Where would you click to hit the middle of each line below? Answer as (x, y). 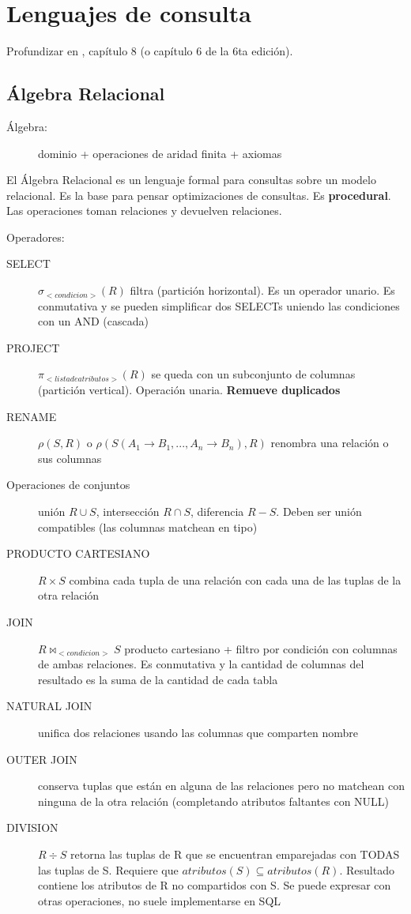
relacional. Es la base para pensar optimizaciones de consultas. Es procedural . (199, 195)
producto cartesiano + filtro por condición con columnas (261, 648)
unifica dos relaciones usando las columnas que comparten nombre (198, 732)
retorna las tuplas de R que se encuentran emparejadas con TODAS (235, 854)
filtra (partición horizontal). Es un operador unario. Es (262, 290)
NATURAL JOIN (49, 706)
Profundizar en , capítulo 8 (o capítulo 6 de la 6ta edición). (150, 51)
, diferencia (217, 512)
